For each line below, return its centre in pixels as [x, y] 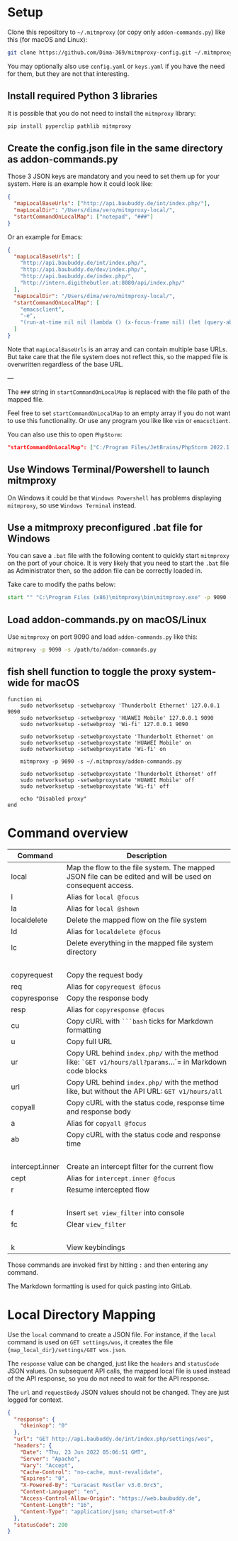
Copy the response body [107, 998]
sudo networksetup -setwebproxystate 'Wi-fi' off [95, 786]
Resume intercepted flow [108, 1190]
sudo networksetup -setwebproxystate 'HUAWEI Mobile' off [107, 780]
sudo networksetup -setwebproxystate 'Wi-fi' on [93, 749]
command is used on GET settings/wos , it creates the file [90, 1342]
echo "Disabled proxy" [53, 799]
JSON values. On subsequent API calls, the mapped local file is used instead [119, 1371]
